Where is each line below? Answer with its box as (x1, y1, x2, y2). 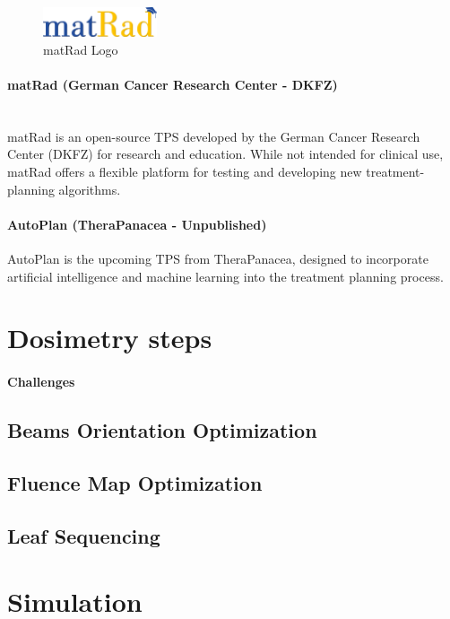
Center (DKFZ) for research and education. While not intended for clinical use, (7, 144, 444, 163)
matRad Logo (43, 39, 118, 58)
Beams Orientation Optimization (7, 416, 317, 444)
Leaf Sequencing (7, 521, 160, 549)
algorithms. (58, 179, 121, 198)
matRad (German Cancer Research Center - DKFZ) (7, 74, 338, 93)
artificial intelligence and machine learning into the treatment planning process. (7, 266, 444, 285)
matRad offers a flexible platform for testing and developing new (7, 161, 362, 180)
